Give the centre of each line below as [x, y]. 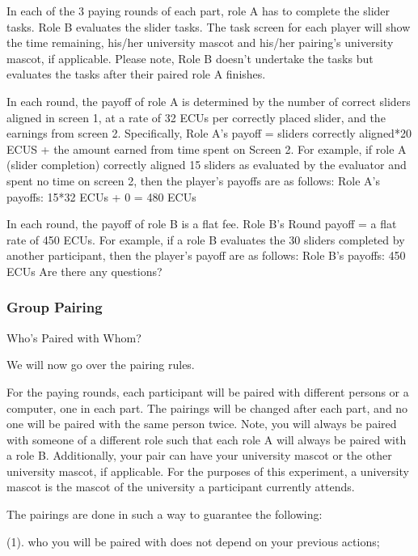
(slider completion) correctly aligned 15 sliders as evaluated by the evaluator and [207, 165]
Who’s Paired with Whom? [74, 337]
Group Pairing [55, 307]
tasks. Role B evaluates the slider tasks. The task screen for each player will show [209, 26]
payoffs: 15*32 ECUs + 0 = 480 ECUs [101, 196]
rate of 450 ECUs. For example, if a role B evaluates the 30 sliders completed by [206, 239]
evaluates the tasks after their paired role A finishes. [136, 74]
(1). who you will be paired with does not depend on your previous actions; [193, 541]
